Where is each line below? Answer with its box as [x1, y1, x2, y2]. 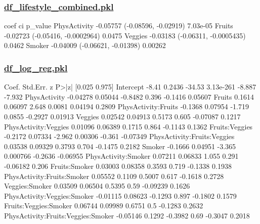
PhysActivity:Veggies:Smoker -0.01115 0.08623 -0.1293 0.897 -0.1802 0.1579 [4, 190, 237, 201]
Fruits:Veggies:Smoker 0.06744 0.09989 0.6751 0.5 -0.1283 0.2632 [4, 200, 203, 211]
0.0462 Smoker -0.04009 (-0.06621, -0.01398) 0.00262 [4, 40, 166, 51]
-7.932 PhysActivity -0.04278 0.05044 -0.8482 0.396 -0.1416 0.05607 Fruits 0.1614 [4, 91, 254, 102]
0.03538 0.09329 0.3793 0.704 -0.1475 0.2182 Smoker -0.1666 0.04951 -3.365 [4, 141, 236, 151]
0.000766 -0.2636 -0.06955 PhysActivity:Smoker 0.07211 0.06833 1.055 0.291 [4, 151, 239, 161]
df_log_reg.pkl [4, 61, 68, 74]
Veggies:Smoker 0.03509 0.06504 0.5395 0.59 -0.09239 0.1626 [4, 181, 190, 191]
